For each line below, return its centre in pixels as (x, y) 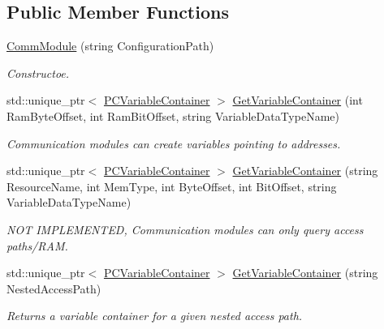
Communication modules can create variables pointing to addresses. (174, 143)
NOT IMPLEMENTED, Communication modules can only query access (185, 229)
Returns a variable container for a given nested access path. (155, 316)
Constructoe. (38, 73)
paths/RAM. (37, 245)
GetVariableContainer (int (298, 100)
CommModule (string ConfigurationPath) (110, 46)
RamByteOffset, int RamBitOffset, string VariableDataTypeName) (173, 115)
